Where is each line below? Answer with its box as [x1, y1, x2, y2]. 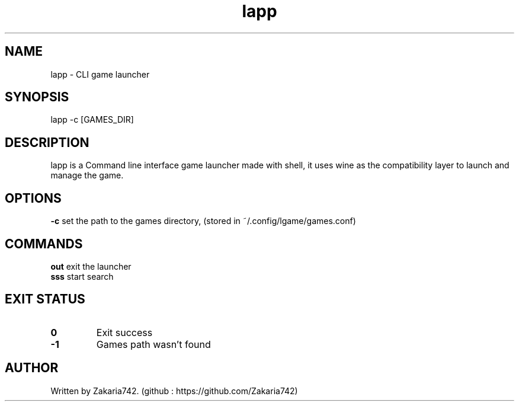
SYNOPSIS [5, 89, 69, 105]
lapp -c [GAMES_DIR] [50, 114, 134, 125]
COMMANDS [5, 236, 83, 251]
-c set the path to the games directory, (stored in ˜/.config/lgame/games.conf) [50, 216, 356, 226]
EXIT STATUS [5, 292, 85, 307]
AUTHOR [5, 360, 59, 376]
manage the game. [50, 170, 124, 181]
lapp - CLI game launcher [50, 69, 150, 79]
